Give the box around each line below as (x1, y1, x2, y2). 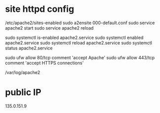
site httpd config (5, 3, 74, 15)
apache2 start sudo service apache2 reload (5, 25, 94, 31)
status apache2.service (5, 45, 53, 51)
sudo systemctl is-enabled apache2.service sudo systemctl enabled (5, 35, 144, 40)
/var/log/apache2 (5, 69, 40, 75)
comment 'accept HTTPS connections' (5, 60, 84, 66)
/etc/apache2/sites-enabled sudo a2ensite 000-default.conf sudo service (5, 20, 155, 26)
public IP (5, 87, 42, 98)
